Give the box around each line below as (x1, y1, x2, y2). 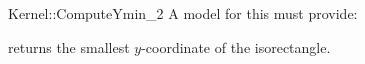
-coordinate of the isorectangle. (141, 36, 331, 57)
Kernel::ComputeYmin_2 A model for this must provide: (8, 3, 358, 23)
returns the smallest (8, 36, 130, 57)
